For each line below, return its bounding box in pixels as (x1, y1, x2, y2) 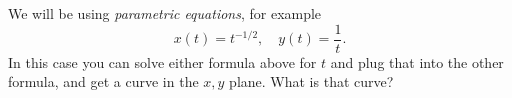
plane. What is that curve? (229, 71, 394, 92)
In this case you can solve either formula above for (8, 51, 317, 72)
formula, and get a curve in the (8, 71, 199, 92)
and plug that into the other (330, 51, 504, 72)
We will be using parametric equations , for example (8, 3, 322, 23)
